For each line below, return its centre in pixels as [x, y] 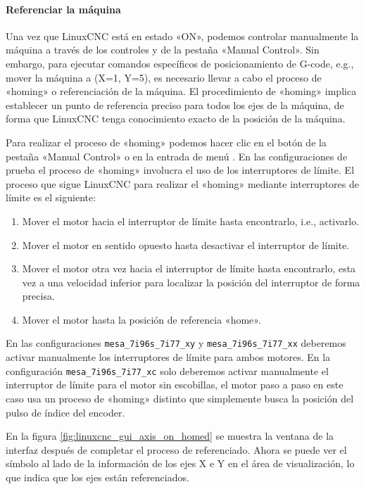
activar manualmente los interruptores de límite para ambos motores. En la [168, 357]
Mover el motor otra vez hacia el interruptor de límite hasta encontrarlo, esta [189, 268]
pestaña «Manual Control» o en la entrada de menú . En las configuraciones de [177, 156]
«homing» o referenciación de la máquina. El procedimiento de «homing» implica [181, 91]
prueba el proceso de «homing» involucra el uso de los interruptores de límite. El [180, 170]
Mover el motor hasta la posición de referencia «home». [141, 319]
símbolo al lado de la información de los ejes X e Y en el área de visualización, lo [180, 463]
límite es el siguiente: [51, 197]
